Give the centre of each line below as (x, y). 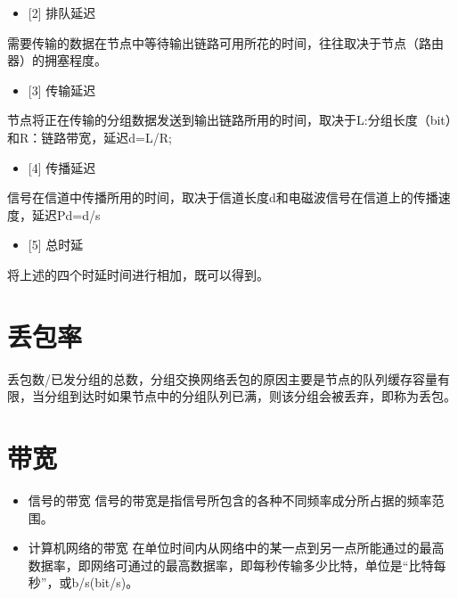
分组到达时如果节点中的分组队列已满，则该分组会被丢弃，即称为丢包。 (250, 396)
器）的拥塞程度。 (57, 60)
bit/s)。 (117, 582)
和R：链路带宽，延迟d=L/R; (90, 137)
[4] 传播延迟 (62, 167)
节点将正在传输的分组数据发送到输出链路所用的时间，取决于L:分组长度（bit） (229, 120)
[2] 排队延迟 (62, 12)
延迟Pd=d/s (66, 214)
